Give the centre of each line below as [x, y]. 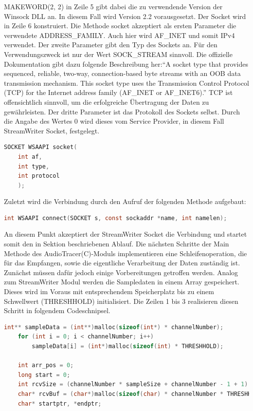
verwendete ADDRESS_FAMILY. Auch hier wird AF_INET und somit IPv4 [119, 35]
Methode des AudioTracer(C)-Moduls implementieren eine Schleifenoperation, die [126, 253]
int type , [34, 166]
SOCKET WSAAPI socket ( [41, 147]
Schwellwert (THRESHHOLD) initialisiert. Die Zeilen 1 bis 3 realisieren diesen [121, 301]
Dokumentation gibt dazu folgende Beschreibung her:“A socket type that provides [126, 64]
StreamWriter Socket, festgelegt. [52, 130]
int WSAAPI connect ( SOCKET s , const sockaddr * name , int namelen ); [116, 218]
